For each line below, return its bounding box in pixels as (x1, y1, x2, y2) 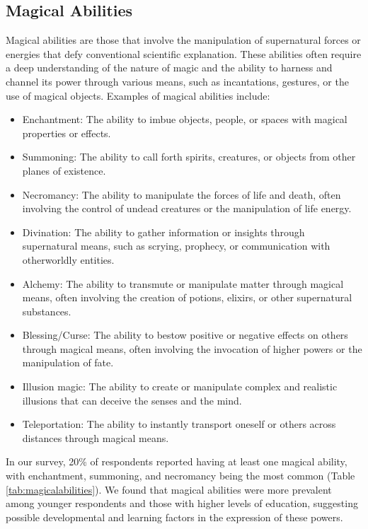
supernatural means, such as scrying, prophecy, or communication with (22, 238, 330, 253)
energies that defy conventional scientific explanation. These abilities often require (6, 46, 362, 61)
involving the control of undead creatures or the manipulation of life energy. (22, 201, 352, 216)
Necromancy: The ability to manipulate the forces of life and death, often (22, 187, 341, 202)
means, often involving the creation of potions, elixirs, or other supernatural (22, 290, 352, 305)
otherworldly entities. (22, 252, 115, 267)
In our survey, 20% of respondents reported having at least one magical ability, (6, 454, 347, 469)
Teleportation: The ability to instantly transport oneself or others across (22, 417, 336, 431)
